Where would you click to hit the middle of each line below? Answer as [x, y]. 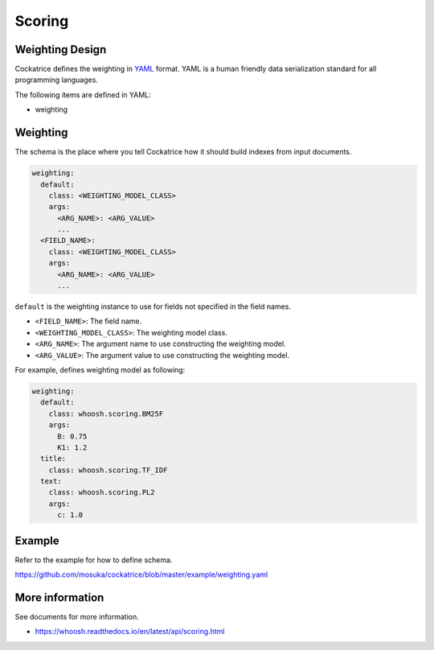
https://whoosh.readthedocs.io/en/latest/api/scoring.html [130, 631]
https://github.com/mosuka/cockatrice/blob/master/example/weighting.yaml [141, 574]
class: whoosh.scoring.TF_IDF [108, 470]
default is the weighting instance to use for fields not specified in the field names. [153, 306]
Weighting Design [61, 49]
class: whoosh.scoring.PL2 [102, 492]
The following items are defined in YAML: [83, 95]
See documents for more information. [77, 617]
